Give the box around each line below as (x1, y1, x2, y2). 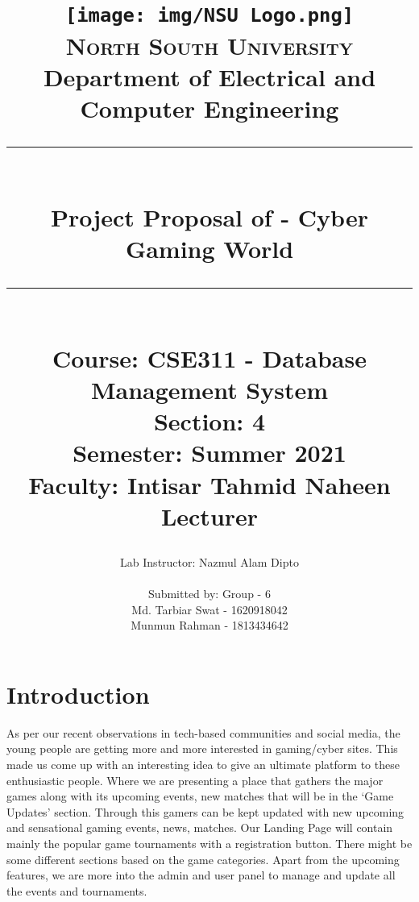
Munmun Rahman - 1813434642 (131, 617, 288, 634)
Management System (90, 373, 329, 405)
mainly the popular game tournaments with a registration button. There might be (6, 835, 413, 851)
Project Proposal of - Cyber (51, 201, 368, 234)
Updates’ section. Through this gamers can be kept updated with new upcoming (6, 803, 404, 820)
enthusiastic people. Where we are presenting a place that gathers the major (6, 771, 384, 788)
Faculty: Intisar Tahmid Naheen (28, 468, 391, 501)
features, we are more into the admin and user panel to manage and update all (6, 867, 396, 883)
